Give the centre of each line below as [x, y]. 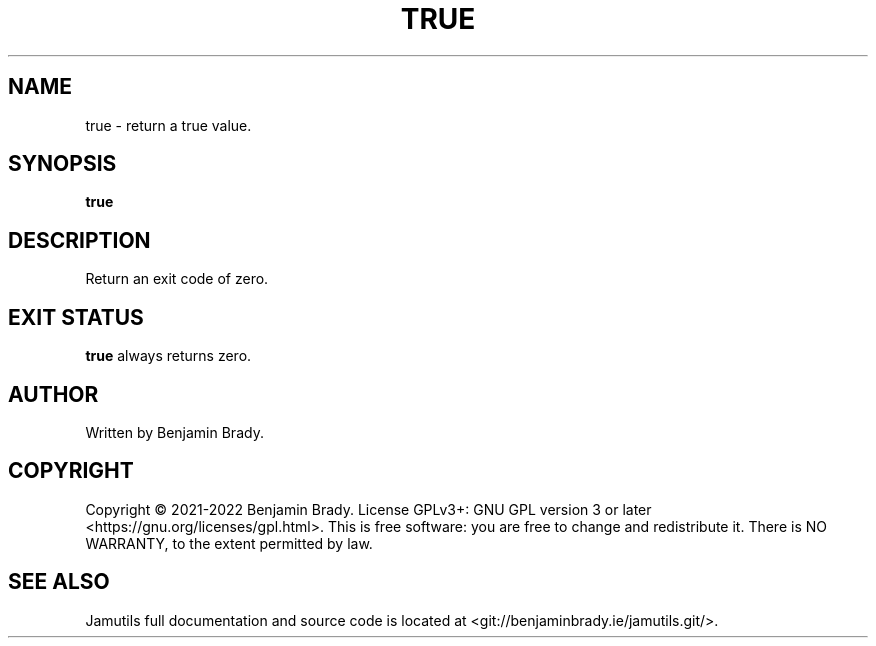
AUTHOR [53, 394]
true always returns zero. [168, 356]
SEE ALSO [59, 582]
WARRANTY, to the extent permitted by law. [229, 543]
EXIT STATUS [76, 317]
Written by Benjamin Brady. [174, 432]
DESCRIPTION [79, 240]
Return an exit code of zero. [177, 279]
